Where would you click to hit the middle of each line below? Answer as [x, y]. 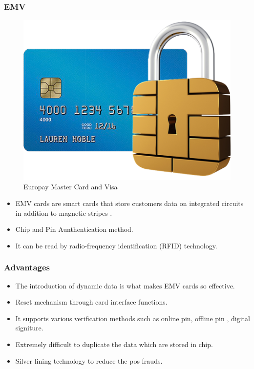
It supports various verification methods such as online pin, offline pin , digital [133, 318]
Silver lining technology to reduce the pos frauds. [89, 360]
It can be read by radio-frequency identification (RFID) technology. [116, 245]
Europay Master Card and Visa [71, 187]
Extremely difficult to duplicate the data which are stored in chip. [114, 344]
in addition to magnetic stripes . [64, 213]
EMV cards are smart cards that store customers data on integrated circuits [129, 203]
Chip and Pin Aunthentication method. [74, 229]
